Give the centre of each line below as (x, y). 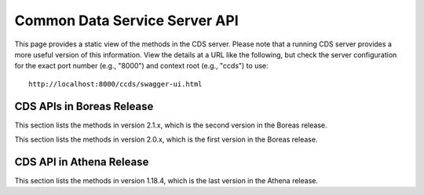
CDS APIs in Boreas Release (84, 106)
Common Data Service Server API (126, 20)
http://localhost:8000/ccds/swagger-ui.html (116, 84)
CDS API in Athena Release (82, 162)
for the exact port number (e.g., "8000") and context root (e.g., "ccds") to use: (141, 66)
